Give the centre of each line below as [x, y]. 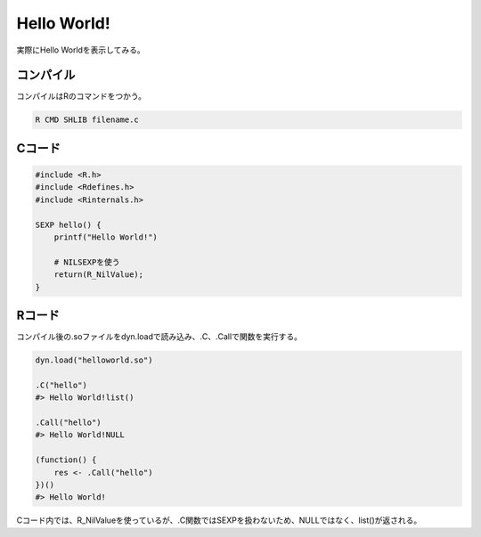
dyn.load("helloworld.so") [94, 360]
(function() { [66, 460]
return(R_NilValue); [99, 275]
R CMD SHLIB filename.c [87, 120]
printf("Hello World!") [106, 237]
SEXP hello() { [68, 224]
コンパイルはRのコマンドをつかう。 [82, 96]
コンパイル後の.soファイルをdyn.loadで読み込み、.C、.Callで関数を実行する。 [159, 337]
